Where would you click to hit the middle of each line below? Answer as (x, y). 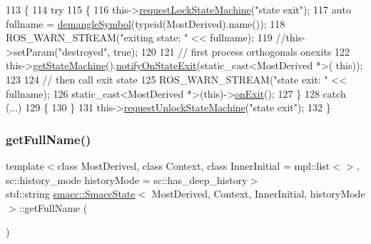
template (25, 165)
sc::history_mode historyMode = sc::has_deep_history (127, 179)
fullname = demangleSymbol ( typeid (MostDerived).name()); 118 (146, 23)
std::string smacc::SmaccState (71, 194)
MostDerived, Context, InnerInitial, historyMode (258, 194)
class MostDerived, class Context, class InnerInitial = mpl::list (194, 165)
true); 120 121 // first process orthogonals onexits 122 (232, 51)
